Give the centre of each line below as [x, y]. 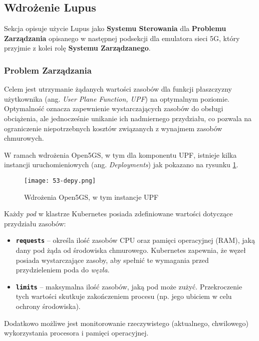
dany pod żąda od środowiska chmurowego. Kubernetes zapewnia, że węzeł [131, 250]
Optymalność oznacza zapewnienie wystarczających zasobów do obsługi [114, 108]
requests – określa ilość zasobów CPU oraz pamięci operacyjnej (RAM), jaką [136, 240]
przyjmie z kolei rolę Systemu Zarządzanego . [77, 48]
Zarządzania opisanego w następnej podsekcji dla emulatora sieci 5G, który [122, 38]
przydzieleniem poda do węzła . [63, 270]
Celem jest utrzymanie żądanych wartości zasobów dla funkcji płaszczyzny [118, 89]
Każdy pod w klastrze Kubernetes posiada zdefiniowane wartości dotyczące [118, 214]
